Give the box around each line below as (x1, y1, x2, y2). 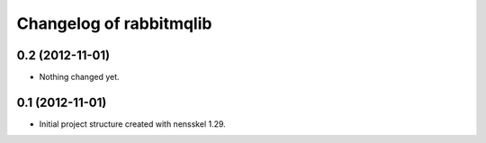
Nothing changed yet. (39, 72, 121, 83)
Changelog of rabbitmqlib (16, 13, 212, 33)
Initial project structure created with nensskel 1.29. (39, 118, 227, 130)
